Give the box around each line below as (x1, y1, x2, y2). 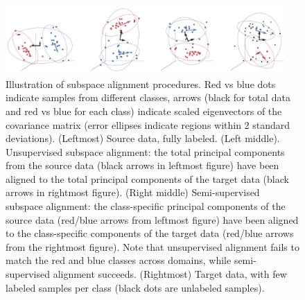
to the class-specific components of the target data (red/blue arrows (6, 226, 294, 240)
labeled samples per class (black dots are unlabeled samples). (6, 280, 265, 294)
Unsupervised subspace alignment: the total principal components (6, 144, 285, 159)
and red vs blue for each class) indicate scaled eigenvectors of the (6, 103, 282, 118)
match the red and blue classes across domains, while (6, 253, 232, 267)
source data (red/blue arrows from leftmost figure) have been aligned (6, 212, 299, 227)
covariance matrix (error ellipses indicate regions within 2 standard (6, 117, 290, 132)
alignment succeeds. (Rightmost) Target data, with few (53, 267, 287, 281)
